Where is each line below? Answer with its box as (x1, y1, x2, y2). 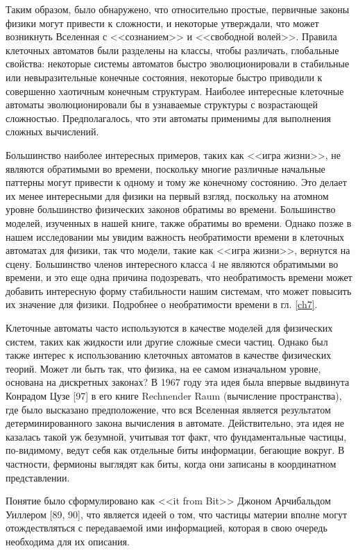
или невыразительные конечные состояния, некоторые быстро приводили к (6, 69, 323, 84)
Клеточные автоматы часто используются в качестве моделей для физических (6, 321, 333, 335)
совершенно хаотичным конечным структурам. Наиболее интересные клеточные (6, 83, 344, 98)
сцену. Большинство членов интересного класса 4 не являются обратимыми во (6, 256, 339, 271)
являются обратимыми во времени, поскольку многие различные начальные (6, 161, 325, 176)
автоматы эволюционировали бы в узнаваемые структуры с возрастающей (6, 97, 318, 112)
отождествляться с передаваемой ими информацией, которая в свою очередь (6, 520, 327, 535)
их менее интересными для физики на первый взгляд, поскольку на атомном (6, 188, 329, 203)
